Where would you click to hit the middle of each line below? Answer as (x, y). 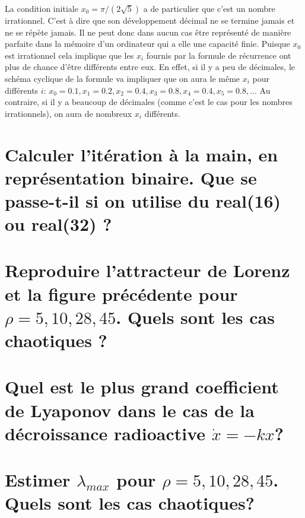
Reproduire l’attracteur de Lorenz (147, 270)
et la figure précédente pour (121, 293)
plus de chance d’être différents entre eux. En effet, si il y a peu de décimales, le (150, 67)
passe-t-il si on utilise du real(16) (143, 200)
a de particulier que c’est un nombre (209, 8)
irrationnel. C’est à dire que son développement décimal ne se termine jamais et (150, 20)
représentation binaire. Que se (131, 177)
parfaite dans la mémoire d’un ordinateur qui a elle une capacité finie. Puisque (147, 44)
